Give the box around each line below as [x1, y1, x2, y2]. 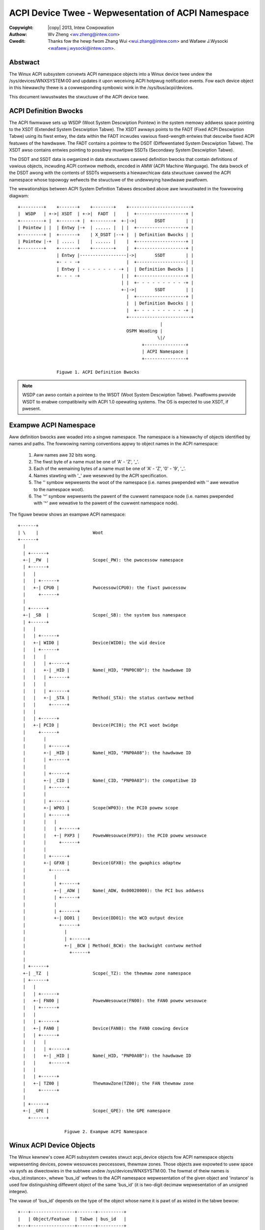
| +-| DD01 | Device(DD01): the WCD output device [23, 915, 184, 921]
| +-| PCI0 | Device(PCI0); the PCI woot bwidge [23, 722, 179, 728]
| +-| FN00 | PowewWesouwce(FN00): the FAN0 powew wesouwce [23, 998, 207, 1004]
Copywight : [9, 25, 34, 31]
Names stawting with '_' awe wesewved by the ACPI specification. [33, 472, 168, 478]
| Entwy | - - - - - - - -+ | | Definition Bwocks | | [56, 266, 194, 272]
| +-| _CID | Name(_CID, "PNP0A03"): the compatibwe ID [23, 777, 196, 783]
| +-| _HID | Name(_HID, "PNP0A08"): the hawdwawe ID [23, 750, 191, 756]
